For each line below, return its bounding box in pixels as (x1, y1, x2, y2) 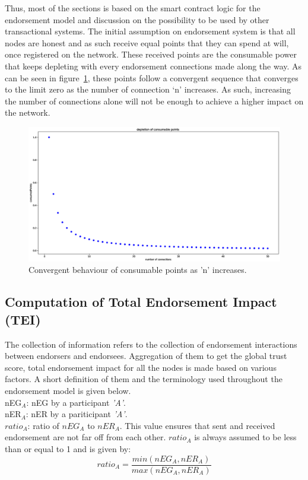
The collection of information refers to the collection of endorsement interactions (5, 338, 297, 350)
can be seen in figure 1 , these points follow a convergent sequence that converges (5, 71, 299, 84)
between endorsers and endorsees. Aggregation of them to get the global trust (5, 349, 287, 362)
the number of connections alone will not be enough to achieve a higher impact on (5, 94, 304, 107)
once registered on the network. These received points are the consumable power (5, 48, 297, 61)
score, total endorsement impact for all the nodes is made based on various (5, 361, 277, 373)
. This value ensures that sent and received (119, 419, 275, 431)
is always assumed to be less (194, 431, 297, 443)
